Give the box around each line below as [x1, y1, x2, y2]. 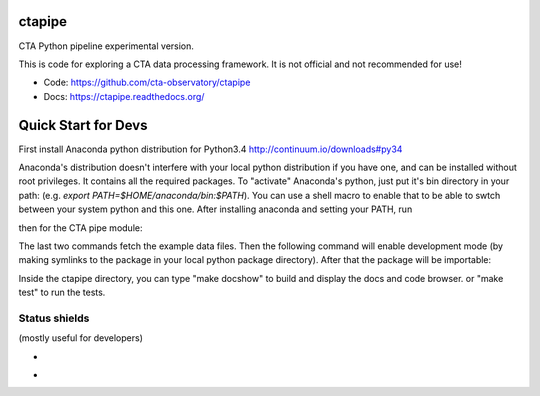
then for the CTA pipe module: [18, 221, 143, 234]
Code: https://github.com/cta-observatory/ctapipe [43, 76, 251, 89]
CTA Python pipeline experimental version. [18, 40, 195, 52]
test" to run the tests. [18, 286, 106, 299]
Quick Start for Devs [18, 116, 148, 134]
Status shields [18, 311, 90, 325]
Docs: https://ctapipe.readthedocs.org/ [43, 90, 205, 102]
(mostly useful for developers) [18, 332, 144, 344]
